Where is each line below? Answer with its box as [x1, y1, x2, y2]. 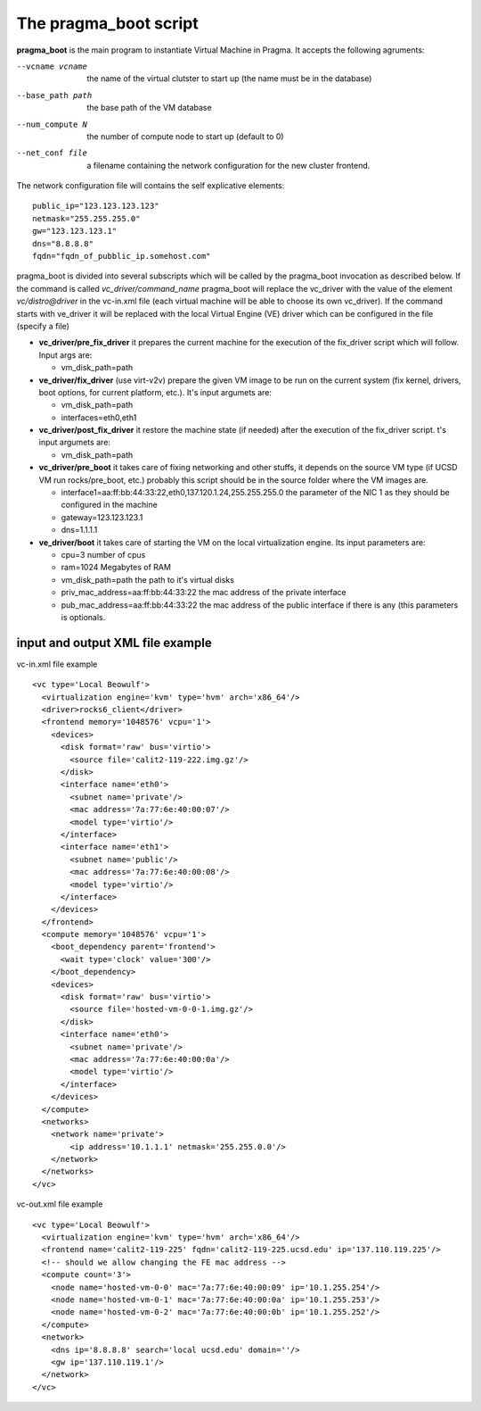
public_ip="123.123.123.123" [32, 201, 159, 212]
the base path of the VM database [86, 103, 213, 113]
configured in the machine [61, 500, 158, 510]
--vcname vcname [16, 61, 88, 71]
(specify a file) [16, 320, 70, 331]
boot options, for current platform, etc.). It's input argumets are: [38, 386, 272, 397]
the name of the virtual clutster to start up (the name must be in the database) [86, 73, 372, 84]
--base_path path [16, 90, 93, 100]
